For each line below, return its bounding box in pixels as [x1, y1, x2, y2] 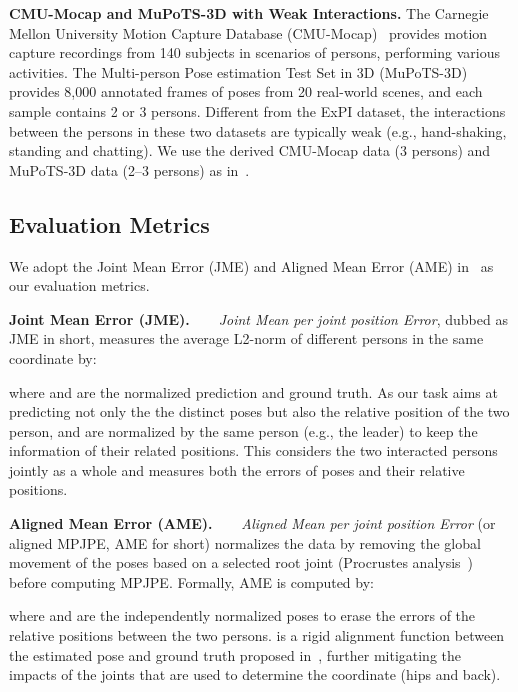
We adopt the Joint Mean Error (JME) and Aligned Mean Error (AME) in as [9, 255, 494, 276]
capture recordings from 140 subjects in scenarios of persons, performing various [9, 42, 500, 63]
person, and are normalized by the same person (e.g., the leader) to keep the [9, 420, 478, 441]
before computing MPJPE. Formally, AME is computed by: [9, 571, 374, 592]
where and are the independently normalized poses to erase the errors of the [9, 605, 476, 626]
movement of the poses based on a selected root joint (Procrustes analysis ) [9, 552, 474, 573]
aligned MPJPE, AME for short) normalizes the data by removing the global [9, 532, 481, 553]
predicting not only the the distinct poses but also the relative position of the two [9, 401, 510, 422]
